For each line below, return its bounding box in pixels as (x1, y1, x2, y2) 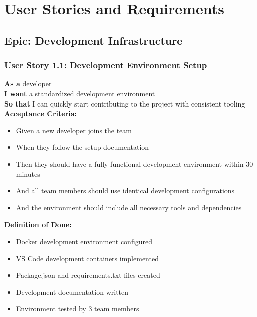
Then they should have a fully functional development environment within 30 (16, 158, 253, 169)
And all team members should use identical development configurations (16, 185, 235, 196)
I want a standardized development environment (4, 88, 155, 98)
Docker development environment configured (16, 236, 152, 246)
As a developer (4, 78, 52, 89)
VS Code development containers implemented (16, 253, 159, 263)
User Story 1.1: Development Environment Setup (4, 59, 207, 71)
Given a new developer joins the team (16, 125, 132, 135)
